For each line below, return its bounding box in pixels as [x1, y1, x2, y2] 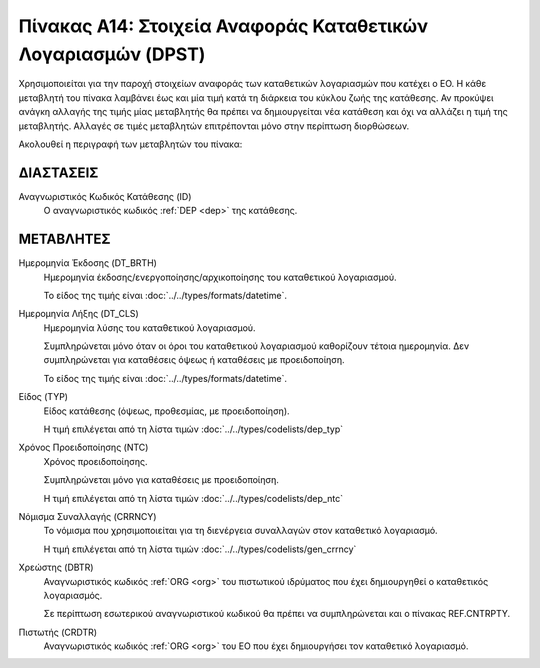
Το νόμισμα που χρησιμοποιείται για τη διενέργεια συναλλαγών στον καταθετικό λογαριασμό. [43, 525, 439, 537]
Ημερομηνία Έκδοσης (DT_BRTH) [18, 257, 157, 269]
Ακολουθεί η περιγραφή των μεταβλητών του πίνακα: [18, 138, 243, 150]
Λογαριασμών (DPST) [18, 43, 206, 65]
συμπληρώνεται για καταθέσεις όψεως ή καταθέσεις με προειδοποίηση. [43, 354, 345, 366]
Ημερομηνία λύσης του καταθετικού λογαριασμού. [43, 321, 256, 334]
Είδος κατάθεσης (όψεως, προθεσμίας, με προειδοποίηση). [43, 405, 290, 417]
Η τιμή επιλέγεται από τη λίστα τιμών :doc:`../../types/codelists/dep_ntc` [43, 492, 344, 504]
